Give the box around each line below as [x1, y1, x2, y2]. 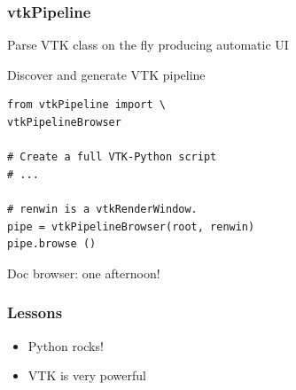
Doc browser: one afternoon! [7, 263, 160, 282]
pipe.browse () [7, 238, 97, 251]
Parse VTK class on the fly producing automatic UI [7, 35, 289, 54]
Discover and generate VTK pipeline [7, 65, 206, 83]
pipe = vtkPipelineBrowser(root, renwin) [7, 220, 255, 233]
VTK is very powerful [27, 366, 146, 385]
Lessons [7, 301, 63, 324]
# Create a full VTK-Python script [7, 151, 217, 164]
